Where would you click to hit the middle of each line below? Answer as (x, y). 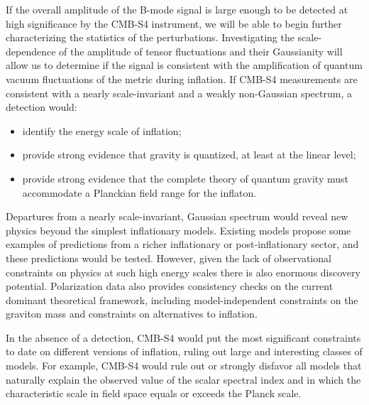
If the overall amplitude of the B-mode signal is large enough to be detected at (177, 9)
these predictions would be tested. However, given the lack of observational (169, 258)
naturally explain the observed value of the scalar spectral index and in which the (183, 379)
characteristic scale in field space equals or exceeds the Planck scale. (154, 393)
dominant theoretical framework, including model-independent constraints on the (182, 299)
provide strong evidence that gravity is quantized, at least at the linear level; (189, 155)
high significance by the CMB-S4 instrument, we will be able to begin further (174, 23)
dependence (31, 51)
